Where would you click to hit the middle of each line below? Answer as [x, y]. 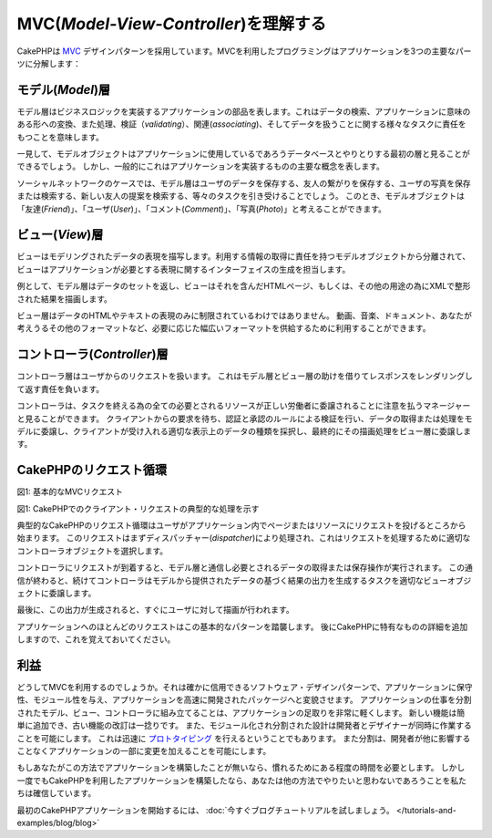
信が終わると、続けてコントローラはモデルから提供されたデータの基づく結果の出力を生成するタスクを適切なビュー [232, 580]
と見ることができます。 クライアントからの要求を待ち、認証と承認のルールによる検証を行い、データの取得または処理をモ [245, 419]
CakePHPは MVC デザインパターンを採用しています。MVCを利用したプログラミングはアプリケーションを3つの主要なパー [244, 51]
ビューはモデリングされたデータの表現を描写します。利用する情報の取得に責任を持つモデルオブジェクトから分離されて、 [244, 256]
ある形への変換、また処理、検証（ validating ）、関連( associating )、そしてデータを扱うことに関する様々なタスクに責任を [241, 124]
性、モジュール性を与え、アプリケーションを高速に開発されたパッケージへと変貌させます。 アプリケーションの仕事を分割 [245, 700]
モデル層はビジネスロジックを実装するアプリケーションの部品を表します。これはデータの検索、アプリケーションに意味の [244, 111]
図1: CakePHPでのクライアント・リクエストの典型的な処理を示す [138, 508]
